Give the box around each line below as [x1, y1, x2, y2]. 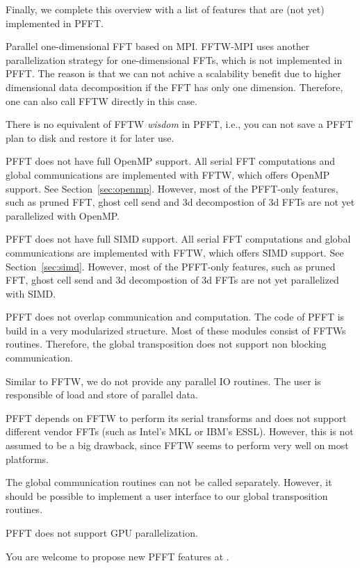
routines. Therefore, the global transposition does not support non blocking [6, 336, 327, 351]
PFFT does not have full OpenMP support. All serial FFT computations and [6, 154, 336, 168]
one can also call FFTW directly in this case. [6, 93, 197, 108]
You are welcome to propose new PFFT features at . [6, 549, 229, 563]
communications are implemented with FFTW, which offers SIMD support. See [6, 245, 344, 259]
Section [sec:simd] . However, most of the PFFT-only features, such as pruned [6, 259, 336, 273]
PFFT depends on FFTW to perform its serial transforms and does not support [6, 410, 347, 425]
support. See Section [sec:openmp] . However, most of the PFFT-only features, [6, 181, 338, 195]
